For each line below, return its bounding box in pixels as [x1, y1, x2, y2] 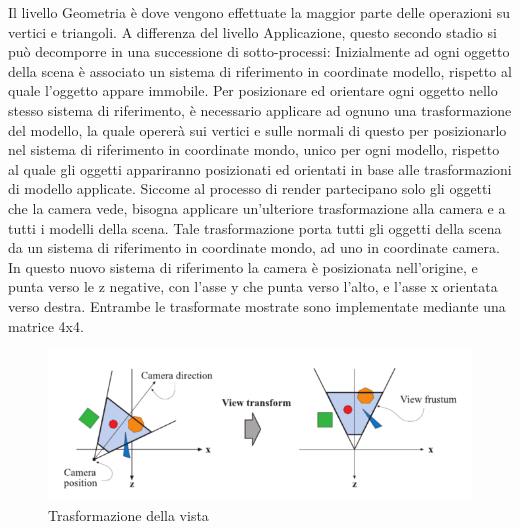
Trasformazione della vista [48, 504, 209, 525]
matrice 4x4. [8, 315, 84, 336]
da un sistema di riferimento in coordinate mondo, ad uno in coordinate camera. [8, 237, 500, 258]
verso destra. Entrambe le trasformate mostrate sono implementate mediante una [8, 295, 506, 316]
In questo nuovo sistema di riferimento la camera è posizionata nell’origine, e [8, 256, 478, 277]
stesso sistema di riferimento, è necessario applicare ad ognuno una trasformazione [8, 99, 512, 120]
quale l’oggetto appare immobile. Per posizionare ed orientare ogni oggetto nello [8, 80, 498, 101]
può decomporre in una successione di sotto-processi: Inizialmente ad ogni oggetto [8, 41, 510, 62]
